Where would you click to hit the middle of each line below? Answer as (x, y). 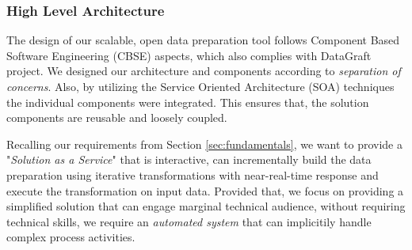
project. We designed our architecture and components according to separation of (204, 71)
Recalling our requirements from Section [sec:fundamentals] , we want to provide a (204, 144)
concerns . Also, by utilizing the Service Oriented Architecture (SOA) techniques (200, 86)
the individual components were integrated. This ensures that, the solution (188, 102)
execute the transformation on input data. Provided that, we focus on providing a (205, 190)
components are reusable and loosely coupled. (117, 117)
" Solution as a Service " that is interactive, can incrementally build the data (189, 159)
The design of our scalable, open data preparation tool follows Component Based (203, 40)
